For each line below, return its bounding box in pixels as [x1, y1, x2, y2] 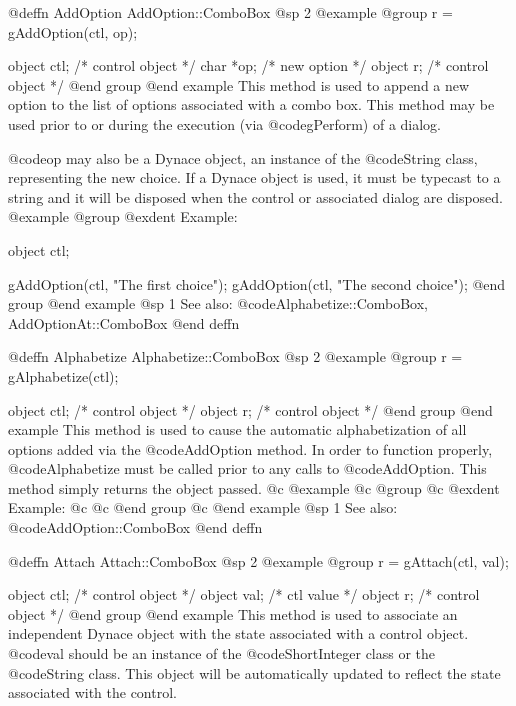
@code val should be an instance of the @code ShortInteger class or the [8, 643, 436, 664]
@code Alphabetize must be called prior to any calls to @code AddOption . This [8, 458, 487, 479]
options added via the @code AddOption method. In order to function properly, [8, 438, 493, 459]
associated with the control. [8, 682, 177, 703]
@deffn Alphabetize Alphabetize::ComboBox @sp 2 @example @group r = [8, 346, 463, 367]
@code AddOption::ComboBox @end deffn [8, 517, 263, 538]
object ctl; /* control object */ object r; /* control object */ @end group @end [8, 399, 493, 420]
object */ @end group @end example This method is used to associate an [8, 603, 458, 624]
